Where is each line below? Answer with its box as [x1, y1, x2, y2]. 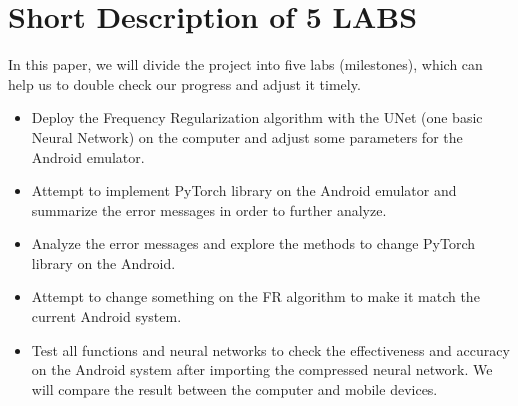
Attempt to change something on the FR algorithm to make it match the [31, 286, 480, 307]
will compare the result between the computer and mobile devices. [31, 378, 438, 399]
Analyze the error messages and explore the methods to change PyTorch [31, 233, 476, 254]
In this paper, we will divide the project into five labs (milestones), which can [8, 54, 483, 75]
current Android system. [31, 306, 182, 327]
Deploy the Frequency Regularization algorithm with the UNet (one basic [31, 107, 483, 128]
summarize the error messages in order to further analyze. [31, 199, 387, 220]
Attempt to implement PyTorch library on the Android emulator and [31, 180, 457, 201]
